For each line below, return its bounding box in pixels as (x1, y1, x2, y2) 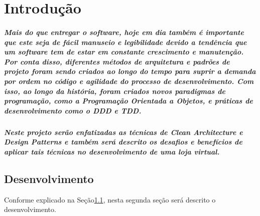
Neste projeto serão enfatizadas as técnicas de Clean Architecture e (4, 126, 243, 137)
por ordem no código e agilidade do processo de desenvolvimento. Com (4, 75, 254, 86)
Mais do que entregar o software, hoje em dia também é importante (4, 26, 244, 37)
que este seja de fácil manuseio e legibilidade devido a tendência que (4, 36, 247, 47)
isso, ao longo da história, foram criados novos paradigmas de (4, 85, 225, 96)
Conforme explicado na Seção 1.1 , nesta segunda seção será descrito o (4, 194, 216, 204)
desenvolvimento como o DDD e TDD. (4, 105, 142, 115)
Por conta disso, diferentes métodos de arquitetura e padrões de (4, 56, 230, 66)
